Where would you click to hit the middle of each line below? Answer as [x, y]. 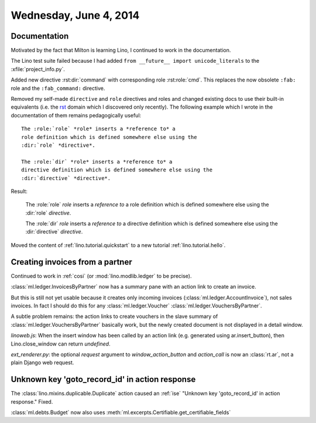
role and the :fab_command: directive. [58, 88]
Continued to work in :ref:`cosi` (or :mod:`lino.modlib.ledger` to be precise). [101, 276]
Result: [19, 191]
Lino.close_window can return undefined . [61, 344]
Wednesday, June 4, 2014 [75, 15]
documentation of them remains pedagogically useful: [76, 115]
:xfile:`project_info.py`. [38, 69]
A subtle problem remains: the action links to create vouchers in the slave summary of [114, 316]
